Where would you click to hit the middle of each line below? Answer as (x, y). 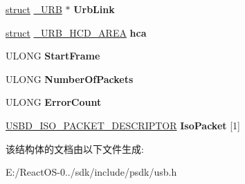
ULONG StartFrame (53, 56)
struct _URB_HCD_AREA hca (76, 32)
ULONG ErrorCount (54, 102)
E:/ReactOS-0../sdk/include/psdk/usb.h (91, 172)
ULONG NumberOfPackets (70, 79)
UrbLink (94, 9)
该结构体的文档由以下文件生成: (75, 148)
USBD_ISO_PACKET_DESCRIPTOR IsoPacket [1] (123, 125)
